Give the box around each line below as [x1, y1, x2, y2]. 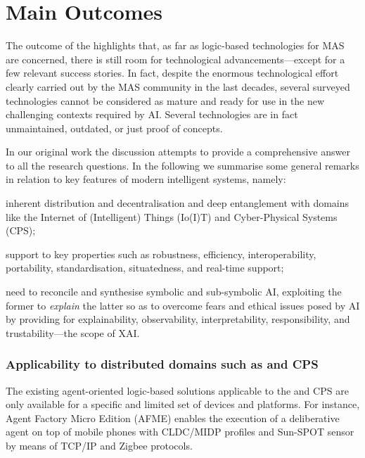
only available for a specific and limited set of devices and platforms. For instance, [6, 397, 360, 412]
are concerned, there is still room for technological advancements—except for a [6, 51, 345, 66]
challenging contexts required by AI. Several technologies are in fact [6, 107, 298, 122]
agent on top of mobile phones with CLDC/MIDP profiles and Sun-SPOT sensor [6, 424, 354, 439]
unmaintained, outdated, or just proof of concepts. [6, 120, 223, 135]
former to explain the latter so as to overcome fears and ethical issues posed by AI [6, 298, 360, 312]
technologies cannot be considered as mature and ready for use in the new [6, 93, 325, 108]
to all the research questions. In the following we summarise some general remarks [6, 158, 359, 172]
